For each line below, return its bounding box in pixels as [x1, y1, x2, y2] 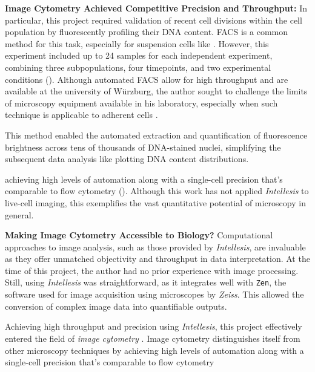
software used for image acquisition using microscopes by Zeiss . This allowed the [5, 288, 304, 301]
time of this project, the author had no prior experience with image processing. [5, 264, 299, 276]
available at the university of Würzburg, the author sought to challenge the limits [5, 85, 308, 97]
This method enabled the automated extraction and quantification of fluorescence [5, 128, 308, 141]
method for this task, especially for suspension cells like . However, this [5, 37, 269, 50]
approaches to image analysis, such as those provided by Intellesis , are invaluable [5, 240, 306, 253]
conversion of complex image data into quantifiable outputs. [5, 299, 227, 312]
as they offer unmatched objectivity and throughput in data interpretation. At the [5, 252, 310, 265]
